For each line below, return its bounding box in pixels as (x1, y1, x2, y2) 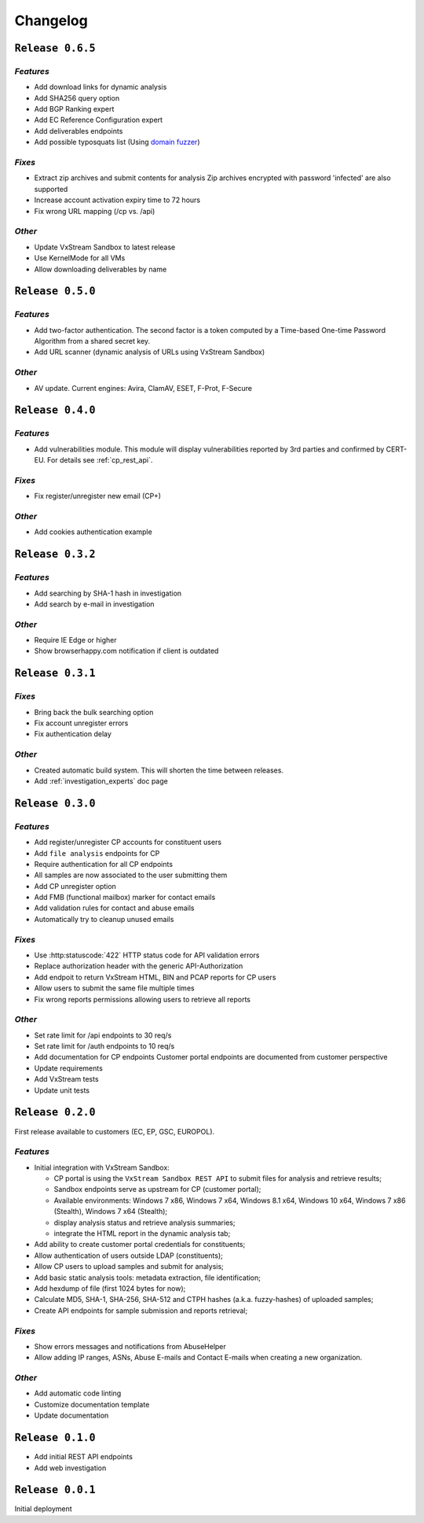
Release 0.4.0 (14, 404, 96, 417)
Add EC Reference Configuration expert (34, 115, 163, 125)
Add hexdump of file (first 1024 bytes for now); (34, 1283, 186, 1293)
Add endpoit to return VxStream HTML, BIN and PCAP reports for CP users (34, 972, 276, 982)
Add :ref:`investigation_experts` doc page (34, 776, 168, 786)
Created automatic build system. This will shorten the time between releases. (34, 765, 284, 775)
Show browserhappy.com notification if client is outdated (34, 646, 219, 656)
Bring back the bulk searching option (34, 707, 154, 717)
